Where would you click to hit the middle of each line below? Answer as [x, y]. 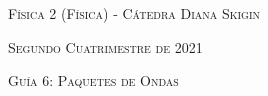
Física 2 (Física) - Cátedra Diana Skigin [134, 13]
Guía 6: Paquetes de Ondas [93, 80]
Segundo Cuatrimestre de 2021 [105, 46]
